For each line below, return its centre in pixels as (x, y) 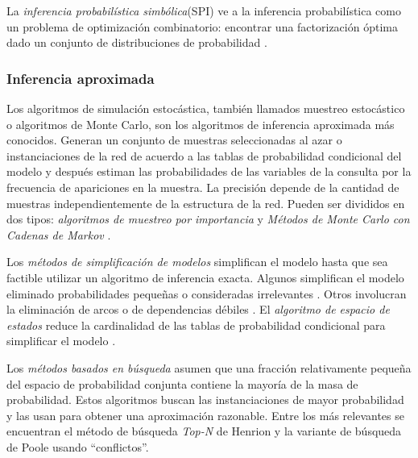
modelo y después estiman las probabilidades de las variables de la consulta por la (209, 171)
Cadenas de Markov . (59, 234)
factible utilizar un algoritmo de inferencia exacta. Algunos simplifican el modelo (205, 277)
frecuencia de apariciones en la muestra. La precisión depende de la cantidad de (203, 187)
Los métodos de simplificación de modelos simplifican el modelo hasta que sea (197, 262)
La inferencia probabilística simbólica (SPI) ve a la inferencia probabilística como (204, 10)
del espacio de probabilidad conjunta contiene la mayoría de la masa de (182, 383)
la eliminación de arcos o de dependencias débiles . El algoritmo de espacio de (198, 309)
